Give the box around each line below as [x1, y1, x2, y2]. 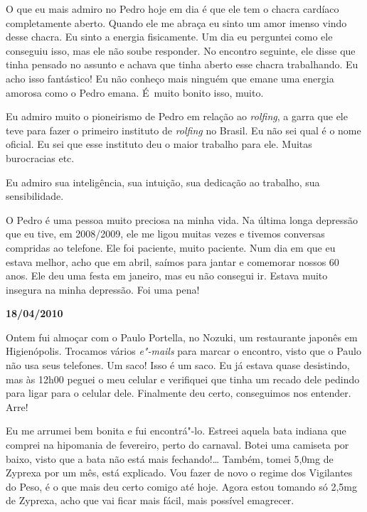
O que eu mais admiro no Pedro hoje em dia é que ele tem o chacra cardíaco [6, 1, 339, 16]
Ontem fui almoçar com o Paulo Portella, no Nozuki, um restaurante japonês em [6, 329, 358, 344]
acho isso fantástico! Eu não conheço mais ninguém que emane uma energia [6, 70, 334, 85]
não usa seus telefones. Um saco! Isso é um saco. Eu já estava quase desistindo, [6, 358, 350, 373]
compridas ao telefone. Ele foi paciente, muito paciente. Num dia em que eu [6, 240, 336, 255]
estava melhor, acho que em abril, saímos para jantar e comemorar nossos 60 [6, 254, 339, 269]
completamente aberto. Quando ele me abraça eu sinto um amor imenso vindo [6, 15, 347, 30]
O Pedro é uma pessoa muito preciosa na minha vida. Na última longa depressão [6, 212, 358, 227]
